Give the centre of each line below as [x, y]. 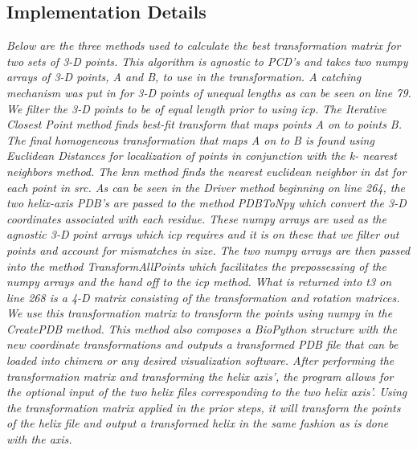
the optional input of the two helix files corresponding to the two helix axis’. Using [207, 392]
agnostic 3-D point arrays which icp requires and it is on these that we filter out [203, 234]
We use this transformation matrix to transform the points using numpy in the [200, 313]
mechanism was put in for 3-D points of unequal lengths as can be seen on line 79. [209, 92]
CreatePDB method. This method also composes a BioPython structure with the [202, 328]
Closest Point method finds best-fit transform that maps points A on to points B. [204, 124]
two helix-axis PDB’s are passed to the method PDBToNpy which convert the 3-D [206, 203]
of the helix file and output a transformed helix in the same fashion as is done [198, 423]
